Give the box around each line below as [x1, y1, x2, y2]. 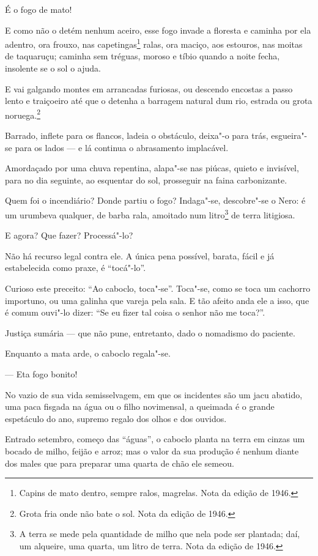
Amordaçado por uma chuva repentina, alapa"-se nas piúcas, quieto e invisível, [5, 161, 299, 174]
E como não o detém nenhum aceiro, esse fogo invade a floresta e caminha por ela [5, 23, 311, 36]
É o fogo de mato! [5, 3, 72, 15]
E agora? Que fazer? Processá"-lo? [5, 229, 133, 242]
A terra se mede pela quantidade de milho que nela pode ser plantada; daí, [19, 527, 300, 540]
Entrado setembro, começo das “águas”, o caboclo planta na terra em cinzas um [5, 432, 305, 445]
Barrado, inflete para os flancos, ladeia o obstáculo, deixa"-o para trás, [5, 129, 268, 142]
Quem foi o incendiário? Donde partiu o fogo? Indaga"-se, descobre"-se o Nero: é [5, 194, 306, 207]
